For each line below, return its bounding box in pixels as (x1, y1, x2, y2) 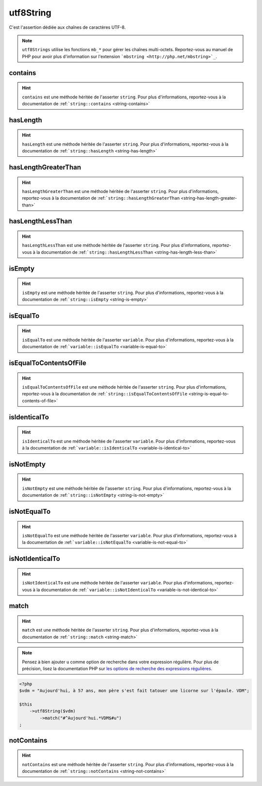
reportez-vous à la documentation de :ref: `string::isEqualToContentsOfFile (22, 391, 188, 397)
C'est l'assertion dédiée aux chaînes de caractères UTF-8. (9, 24, 126, 30)
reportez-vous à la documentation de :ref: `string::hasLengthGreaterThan (22, 195, 180, 201)
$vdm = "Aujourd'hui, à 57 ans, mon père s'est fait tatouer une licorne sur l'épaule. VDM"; (19, 688, 250, 693)
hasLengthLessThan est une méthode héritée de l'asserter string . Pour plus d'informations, (22, 243, 211, 248)
